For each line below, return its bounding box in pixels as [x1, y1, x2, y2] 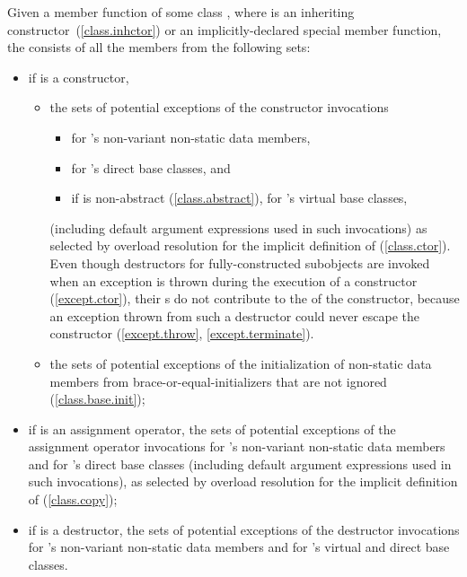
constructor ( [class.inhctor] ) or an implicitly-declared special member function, [7, 20, 442, 39]
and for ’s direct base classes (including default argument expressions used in [28, 454, 452, 473]
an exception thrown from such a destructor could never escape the [49, 306, 420, 325]
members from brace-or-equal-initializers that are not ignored [49, 372, 387, 390]
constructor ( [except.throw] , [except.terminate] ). [49, 324, 314, 343]
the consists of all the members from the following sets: [7, 38, 311, 57]
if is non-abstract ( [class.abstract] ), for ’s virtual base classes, [71, 188, 408, 207]
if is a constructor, [28, 67, 129, 86]
